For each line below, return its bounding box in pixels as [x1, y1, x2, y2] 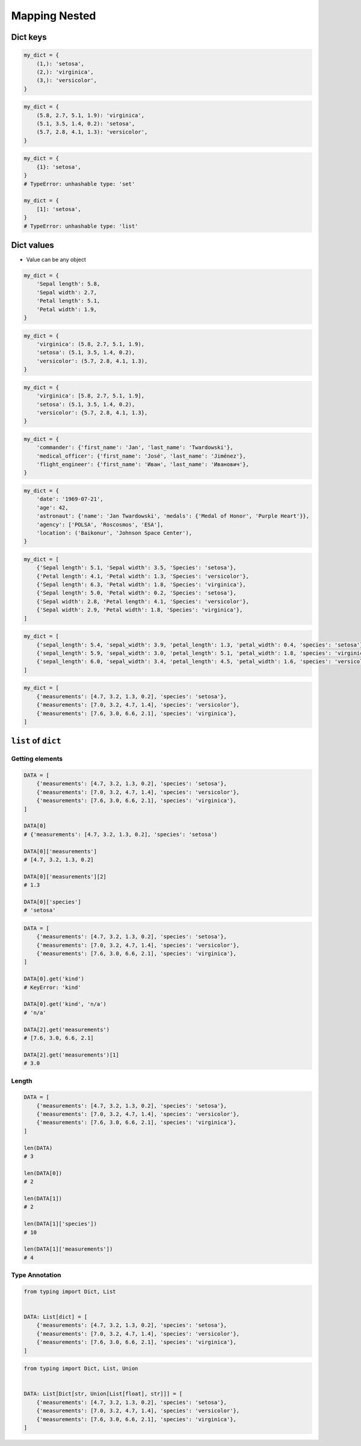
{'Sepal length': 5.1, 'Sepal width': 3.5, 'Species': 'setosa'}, [36, 564, 237, 571]
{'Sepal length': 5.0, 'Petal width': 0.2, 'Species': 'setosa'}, [36, 590, 237, 596]
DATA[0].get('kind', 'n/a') [23, 1001, 106, 1008]
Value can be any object [26, 256, 87, 264]
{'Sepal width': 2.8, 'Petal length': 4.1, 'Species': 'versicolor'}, [36, 598, 250, 605]
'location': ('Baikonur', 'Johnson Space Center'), [36, 529, 193, 536]
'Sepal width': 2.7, [36, 289, 97, 295]
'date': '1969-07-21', [36, 496, 103, 503]
